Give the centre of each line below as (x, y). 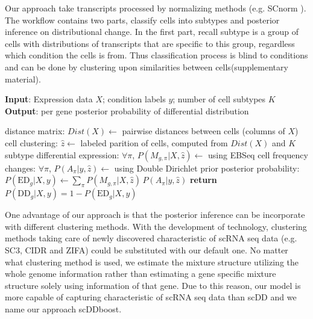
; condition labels (134, 99)
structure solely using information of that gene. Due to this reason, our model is (153, 285)
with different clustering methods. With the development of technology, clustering (156, 226)
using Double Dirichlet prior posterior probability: (207, 168)
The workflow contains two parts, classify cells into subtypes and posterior (142, 20)
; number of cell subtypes (219, 99)
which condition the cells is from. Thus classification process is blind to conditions (156, 55)
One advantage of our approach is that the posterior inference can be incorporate (155, 215)
